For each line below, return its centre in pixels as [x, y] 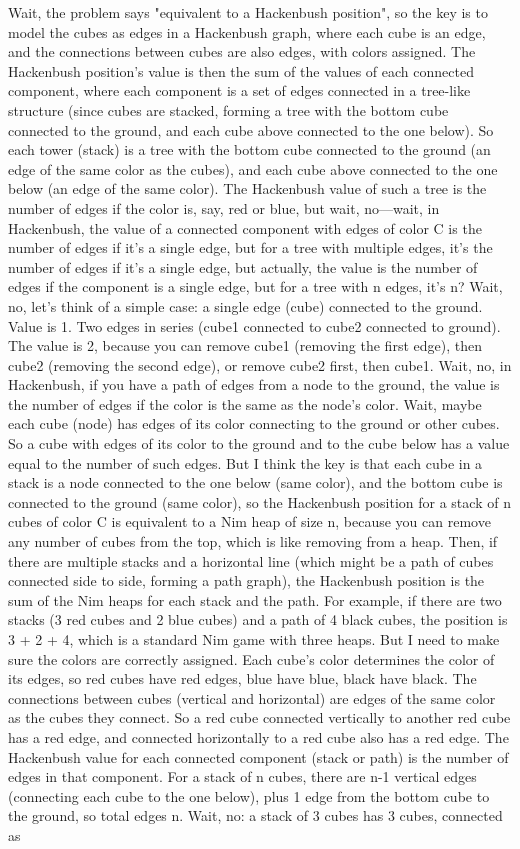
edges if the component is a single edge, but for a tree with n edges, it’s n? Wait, [255, 286]
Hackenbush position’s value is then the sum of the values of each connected [241, 70]
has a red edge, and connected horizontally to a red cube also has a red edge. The [258, 736]
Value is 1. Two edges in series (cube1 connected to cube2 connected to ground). [254, 325]
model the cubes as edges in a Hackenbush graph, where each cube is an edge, [247, 31]
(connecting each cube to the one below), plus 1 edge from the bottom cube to [249, 795]
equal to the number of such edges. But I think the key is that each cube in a [245, 462]
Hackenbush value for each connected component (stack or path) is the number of [258, 756]
